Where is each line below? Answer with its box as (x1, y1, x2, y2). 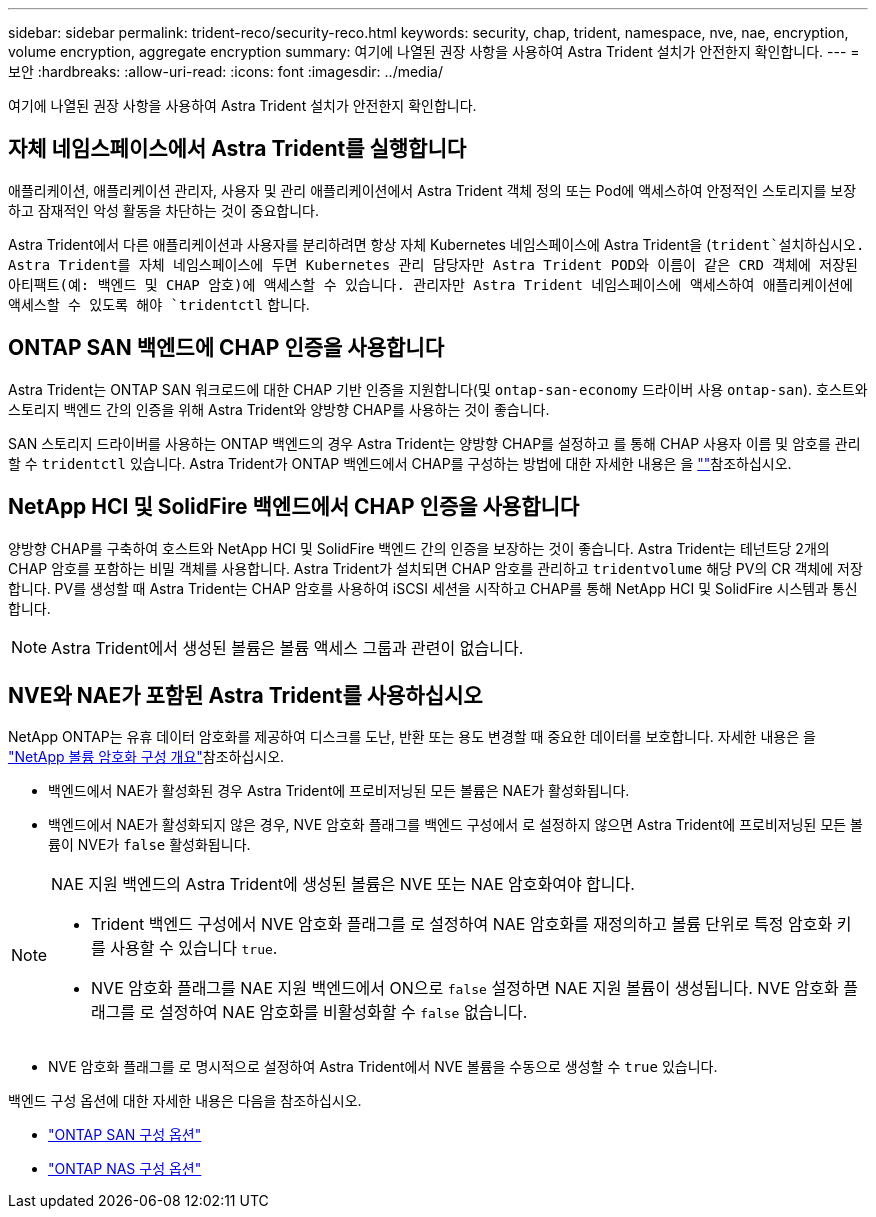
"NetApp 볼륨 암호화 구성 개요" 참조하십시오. (8, 748, 285, 766)
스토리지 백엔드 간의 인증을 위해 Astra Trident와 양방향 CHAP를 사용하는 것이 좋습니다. (8, 400, 550, 418)
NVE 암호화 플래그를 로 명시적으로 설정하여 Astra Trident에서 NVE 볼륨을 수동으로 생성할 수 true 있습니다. (48, 1058, 718, 1076)
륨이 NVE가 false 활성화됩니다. (48, 836, 251, 854)
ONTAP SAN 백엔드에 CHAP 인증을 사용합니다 (8, 335, 444, 361)
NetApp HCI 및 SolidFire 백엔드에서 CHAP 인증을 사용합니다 (8, 494, 580, 520)
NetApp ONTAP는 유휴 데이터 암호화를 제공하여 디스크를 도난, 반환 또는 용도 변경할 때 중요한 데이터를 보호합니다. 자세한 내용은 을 (8, 728, 816, 746)
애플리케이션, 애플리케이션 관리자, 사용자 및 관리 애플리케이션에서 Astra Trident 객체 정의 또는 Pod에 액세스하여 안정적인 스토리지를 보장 (8, 181, 857, 199)
